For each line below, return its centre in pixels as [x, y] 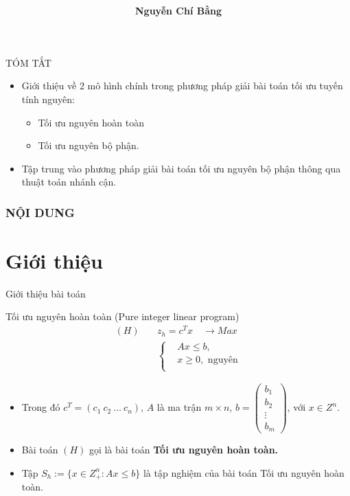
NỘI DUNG [40, 212]
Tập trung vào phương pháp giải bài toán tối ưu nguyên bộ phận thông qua [181, 168]
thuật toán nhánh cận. [69, 182]
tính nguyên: [48, 99]
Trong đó [41, 407]
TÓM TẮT [28, 62]
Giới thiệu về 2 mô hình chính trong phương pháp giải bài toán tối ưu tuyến [182, 86]
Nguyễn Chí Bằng [178, 11]
